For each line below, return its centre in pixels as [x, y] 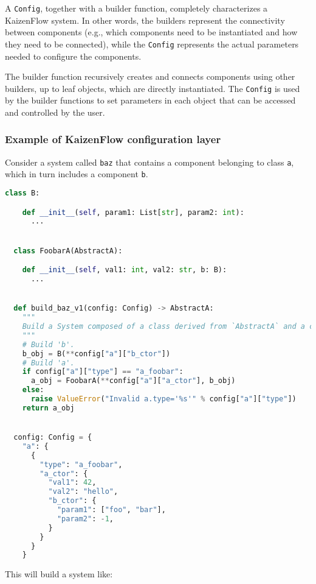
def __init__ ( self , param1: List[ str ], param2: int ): [133, 212]
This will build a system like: [59, 574]
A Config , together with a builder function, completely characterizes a [136, 8]
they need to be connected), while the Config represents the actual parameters [152, 44]
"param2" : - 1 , [85, 519]
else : [33, 390]
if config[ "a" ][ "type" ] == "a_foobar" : [103, 372]
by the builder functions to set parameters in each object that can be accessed [150, 100]
